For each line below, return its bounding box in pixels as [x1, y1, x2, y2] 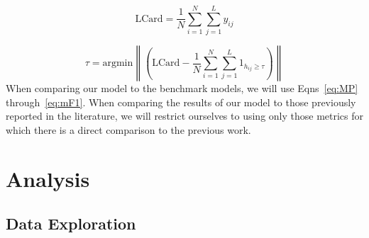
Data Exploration [6, 212, 136, 234]
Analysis [6, 164, 90, 193]
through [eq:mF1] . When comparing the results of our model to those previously [6, 94, 356, 109]
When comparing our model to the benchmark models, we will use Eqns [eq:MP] [6, 81, 358, 96]
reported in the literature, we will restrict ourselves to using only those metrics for [6, 108, 364, 123]
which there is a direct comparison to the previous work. [6, 122, 251, 137]
